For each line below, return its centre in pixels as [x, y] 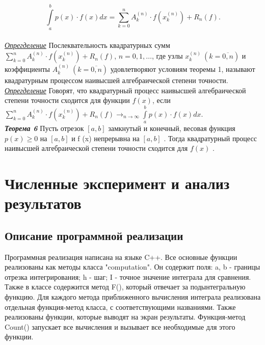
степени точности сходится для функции [67, 100]
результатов [43, 203]
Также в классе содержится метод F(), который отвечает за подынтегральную [125, 287]
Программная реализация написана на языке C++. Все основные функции [121, 257]
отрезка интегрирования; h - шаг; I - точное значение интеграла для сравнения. [128, 276]
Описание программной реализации [94, 235]
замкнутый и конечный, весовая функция [172, 128]
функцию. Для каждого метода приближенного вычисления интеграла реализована [133, 297]
